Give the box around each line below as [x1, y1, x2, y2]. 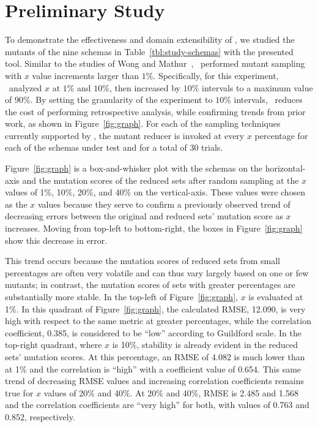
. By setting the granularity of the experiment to [30, 93, 213, 106]
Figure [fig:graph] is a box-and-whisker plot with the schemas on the [5, 162, 263, 175]
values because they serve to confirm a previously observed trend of [37, 197, 290, 210]
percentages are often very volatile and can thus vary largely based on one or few [5, 266, 309, 279]
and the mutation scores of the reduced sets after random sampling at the [22, 173, 299, 186]
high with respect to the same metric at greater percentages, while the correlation [5, 314, 311, 327]
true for [5, 386, 34, 399]
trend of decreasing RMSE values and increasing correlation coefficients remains [5, 374, 305, 387]
